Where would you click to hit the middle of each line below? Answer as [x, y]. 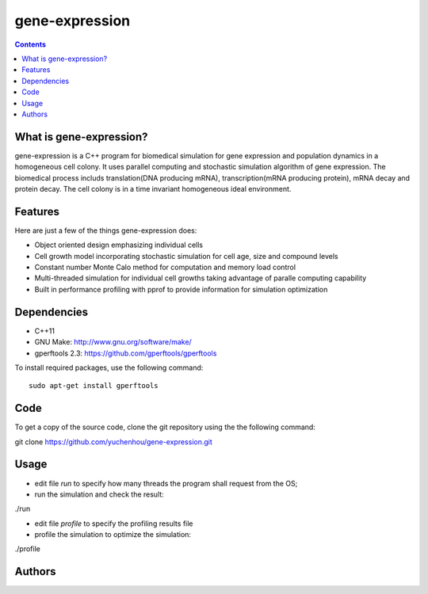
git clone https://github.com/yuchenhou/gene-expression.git [114, 442]
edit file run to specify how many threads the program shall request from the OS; [166, 483]
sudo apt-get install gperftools [94, 386]
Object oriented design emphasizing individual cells [119, 245]
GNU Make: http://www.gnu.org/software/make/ [113, 342]
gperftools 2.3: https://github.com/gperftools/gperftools [126, 353]
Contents [31, 44]
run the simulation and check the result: [99, 494]
